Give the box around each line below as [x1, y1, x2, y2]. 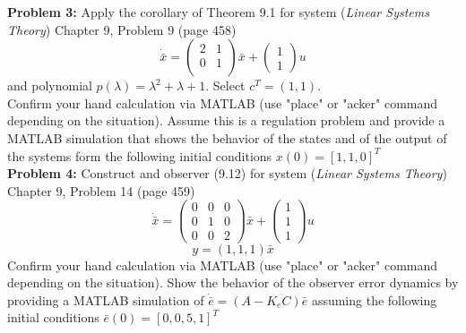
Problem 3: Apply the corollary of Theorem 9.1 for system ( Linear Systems [7, 3, 429, 21]
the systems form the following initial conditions [7, 146, 272, 165]
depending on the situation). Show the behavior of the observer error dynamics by [7, 273, 459, 292]
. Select [205, 76, 246, 95]
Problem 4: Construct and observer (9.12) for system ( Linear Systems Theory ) [7, 164, 447, 183]
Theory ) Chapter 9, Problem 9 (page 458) [7, 20, 237, 38]
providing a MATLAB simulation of [7, 290, 204, 309]
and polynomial [7, 76, 92, 95]
